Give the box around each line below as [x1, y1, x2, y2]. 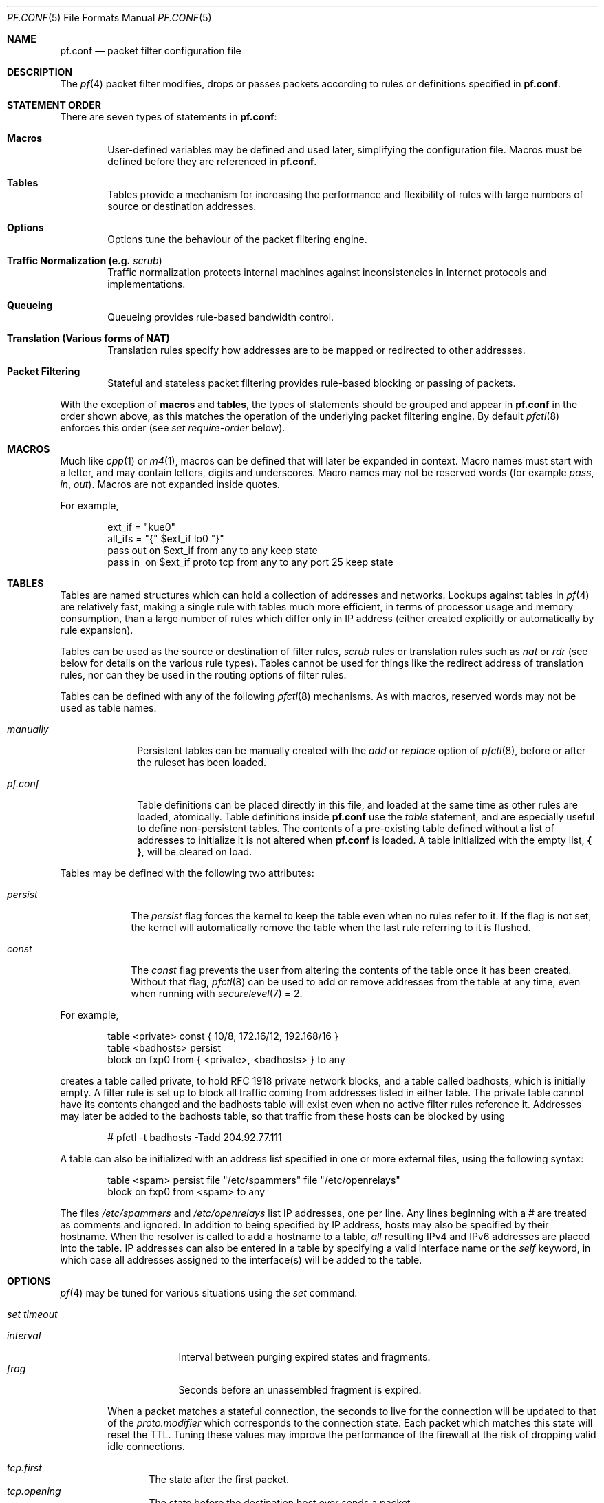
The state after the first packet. [149, 1473, 290, 1485]
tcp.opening [7, 1485, 61, 1497]
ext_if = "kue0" [107, 521, 176, 533]
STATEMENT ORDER [7, 99, 101, 111]
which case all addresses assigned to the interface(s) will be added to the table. [60, 1254, 422, 1266]
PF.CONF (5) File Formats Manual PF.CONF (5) [7, 12, 212, 23]
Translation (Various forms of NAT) [7, 332, 170, 344]
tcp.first [7, 1462, 42, 1473]
